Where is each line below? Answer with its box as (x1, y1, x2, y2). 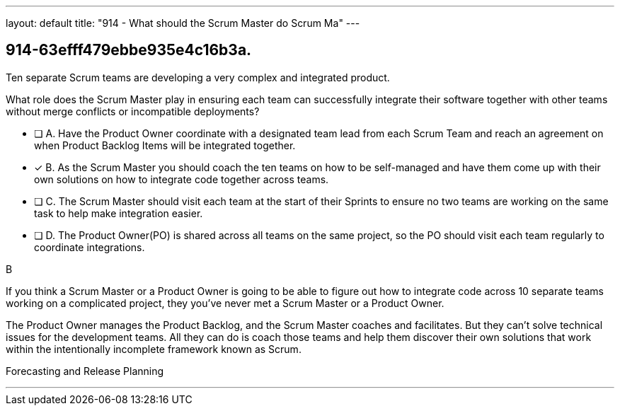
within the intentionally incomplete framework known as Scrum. (6, 342, 302, 355)
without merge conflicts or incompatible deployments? (6, 105, 260, 117)
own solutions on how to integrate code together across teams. (34, 173, 329, 185)
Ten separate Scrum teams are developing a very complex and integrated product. (6, 71, 390, 83)
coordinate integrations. (34, 241, 145, 253)
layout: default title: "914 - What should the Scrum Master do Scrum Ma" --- (6, 17, 360, 29)
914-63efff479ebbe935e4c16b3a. (6, 41, 252, 59)
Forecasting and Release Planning (6, 364, 164, 377)
